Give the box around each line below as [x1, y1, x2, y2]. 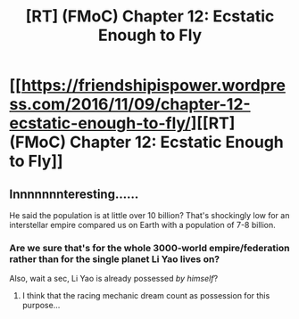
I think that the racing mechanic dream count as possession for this [21, 290, 270, 301]
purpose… [21, 300, 61, 311]
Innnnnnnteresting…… [9, 186, 139, 201]
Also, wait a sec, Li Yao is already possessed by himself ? [9, 274, 219, 284]
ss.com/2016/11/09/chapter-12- [9, 94, 252, 115]
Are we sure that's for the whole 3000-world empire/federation [9, 241, 290, 254]
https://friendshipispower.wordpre [21, 76, 286, 95]
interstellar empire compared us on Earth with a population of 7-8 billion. [9, 220, 277, 230]
